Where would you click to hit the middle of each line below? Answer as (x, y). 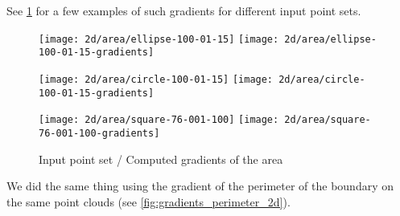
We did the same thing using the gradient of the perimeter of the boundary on (200, 186)
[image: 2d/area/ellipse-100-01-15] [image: (159, 39)
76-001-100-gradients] (99, 133)
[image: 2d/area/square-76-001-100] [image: (159, 120)
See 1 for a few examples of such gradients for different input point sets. (184, 10)
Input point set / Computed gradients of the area (161, 159)
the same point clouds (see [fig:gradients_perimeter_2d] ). (148, 201)
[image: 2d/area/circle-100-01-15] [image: (156, 79)
